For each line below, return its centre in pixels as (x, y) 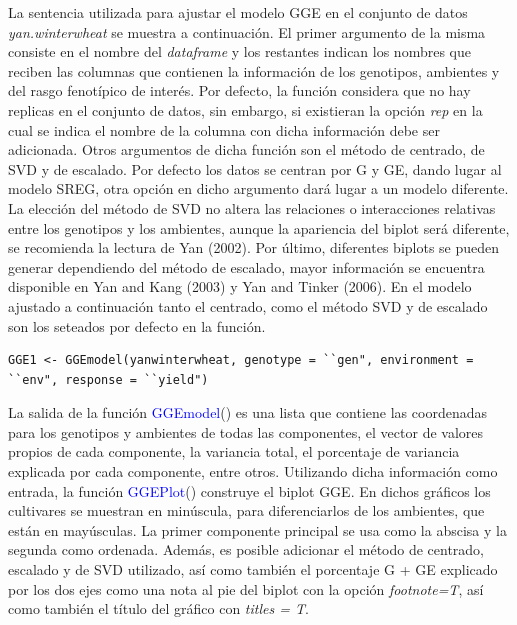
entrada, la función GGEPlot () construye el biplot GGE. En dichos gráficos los (249, 490)
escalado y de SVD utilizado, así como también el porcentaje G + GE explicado (253, 569)
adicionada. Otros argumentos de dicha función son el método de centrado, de (246, 149)
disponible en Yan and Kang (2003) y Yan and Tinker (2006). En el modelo (240, 286)
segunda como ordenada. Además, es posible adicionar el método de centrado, (246, 549)
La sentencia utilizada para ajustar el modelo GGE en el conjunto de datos (238, 12)
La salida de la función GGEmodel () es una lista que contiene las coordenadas (247, 412)
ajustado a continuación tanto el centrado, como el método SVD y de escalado (248, 305)
